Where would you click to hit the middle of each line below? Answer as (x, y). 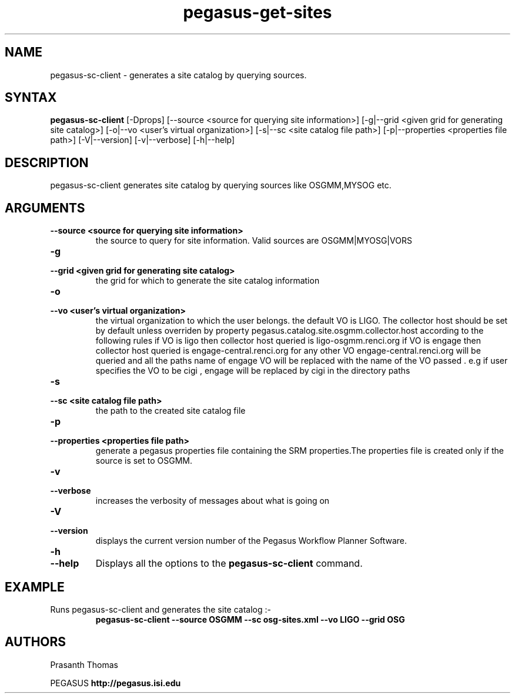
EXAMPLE (35, 587)
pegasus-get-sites (257, 12)
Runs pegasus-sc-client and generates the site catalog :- (160, 609)
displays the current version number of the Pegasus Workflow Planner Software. (251, 541)
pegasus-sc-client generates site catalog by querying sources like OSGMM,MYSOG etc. (221, 185)
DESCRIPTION (47, 162)
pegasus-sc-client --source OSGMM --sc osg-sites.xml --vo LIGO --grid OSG (250, 619)
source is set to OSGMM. (144, 461)
